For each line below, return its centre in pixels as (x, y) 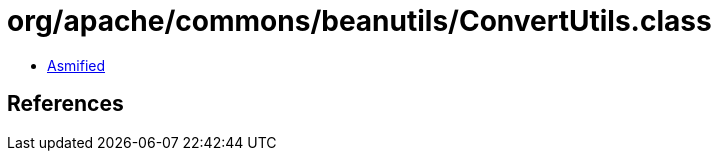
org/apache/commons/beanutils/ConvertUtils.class (359, 21)
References (65, 104)
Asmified (76, 65)
